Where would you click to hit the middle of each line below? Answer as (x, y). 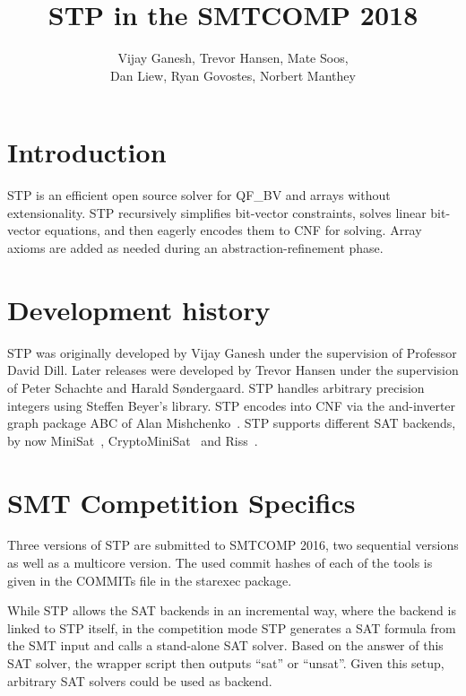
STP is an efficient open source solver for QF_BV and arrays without (199, 195)
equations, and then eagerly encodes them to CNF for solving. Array (233, 230)
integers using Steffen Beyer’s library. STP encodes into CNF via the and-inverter (232, 405)
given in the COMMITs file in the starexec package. (150, 580)
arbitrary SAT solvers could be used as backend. (140, 680)
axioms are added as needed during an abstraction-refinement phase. (195, 248)
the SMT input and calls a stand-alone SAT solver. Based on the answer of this (225, 645)
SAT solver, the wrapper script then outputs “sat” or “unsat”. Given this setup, (226, 663)
